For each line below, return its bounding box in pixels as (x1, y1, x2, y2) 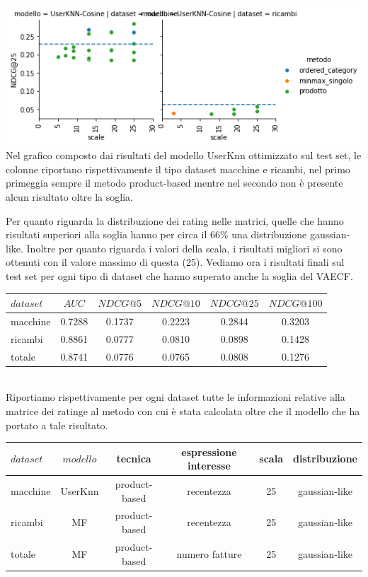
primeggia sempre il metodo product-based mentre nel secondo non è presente (6, 175, 343, 190)
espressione (181, 444, 237, 459)
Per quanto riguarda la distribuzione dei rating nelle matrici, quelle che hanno (6, 213, 344, 228)
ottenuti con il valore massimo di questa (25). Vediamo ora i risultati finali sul (6, 255, 345, 269)
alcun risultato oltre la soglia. (6, 190, 133, 204)
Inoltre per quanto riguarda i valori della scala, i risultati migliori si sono (26, 240, 343, 255)
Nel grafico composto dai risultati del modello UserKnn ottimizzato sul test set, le (6, 148, 362, 163)
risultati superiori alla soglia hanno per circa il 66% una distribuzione (6, 227, 307, 242)
